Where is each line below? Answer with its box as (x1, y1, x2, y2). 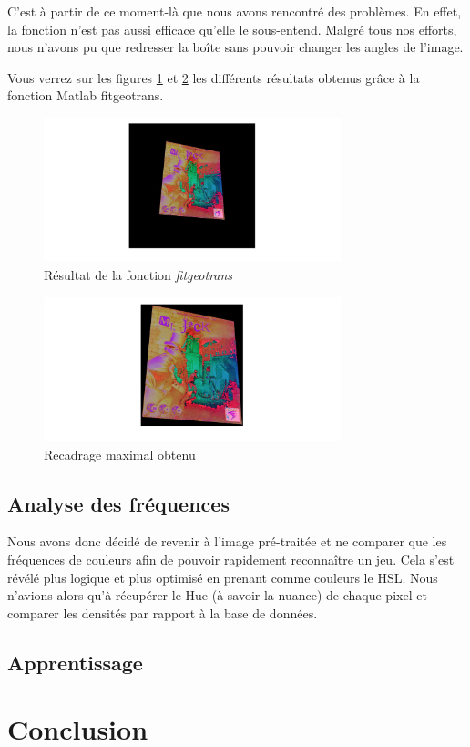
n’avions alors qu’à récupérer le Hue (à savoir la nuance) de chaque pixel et (7, 586, 427, 605)
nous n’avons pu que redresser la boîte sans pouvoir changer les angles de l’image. (7, 37, 464, 57)
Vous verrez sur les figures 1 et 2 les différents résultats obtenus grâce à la (7, 67, 420, 87)
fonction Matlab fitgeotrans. (7, 86, 164, 105)
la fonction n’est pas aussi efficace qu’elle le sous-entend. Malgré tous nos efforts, (7, 19, 457, 38)
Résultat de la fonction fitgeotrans (44, 265, 232, 284)
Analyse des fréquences (7, 489, 230, 517)
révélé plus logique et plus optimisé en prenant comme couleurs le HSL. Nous (7, 567, 438, 586)
